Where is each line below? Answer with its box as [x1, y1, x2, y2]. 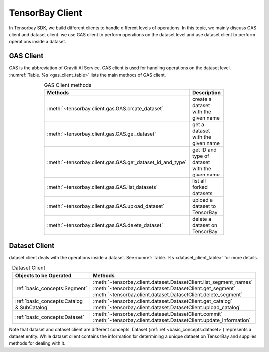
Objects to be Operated [15, 272, 72, 279]
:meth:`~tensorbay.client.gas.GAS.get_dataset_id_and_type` [47, 159, 187, 166]
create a [192, 96, 212, 103]
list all [192, 177, 206, 184]
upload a [192, 197, 213, 204]
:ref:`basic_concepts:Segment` [15, 285, 87, 292]
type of [192, 153, 209, 160]
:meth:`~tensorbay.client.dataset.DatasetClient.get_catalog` [93, 297, 233, 304]
